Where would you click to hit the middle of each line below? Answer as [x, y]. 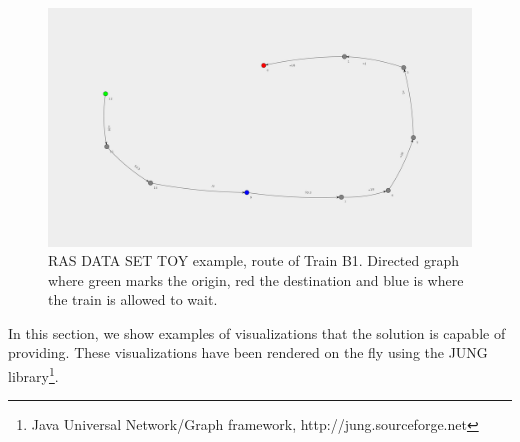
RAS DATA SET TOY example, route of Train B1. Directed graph [254, 260]
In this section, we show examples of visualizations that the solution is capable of [257, 332]
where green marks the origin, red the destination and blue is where [256, 279]
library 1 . [33, 374]
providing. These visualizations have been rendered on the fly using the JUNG [248, 352]
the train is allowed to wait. [133, 299]
